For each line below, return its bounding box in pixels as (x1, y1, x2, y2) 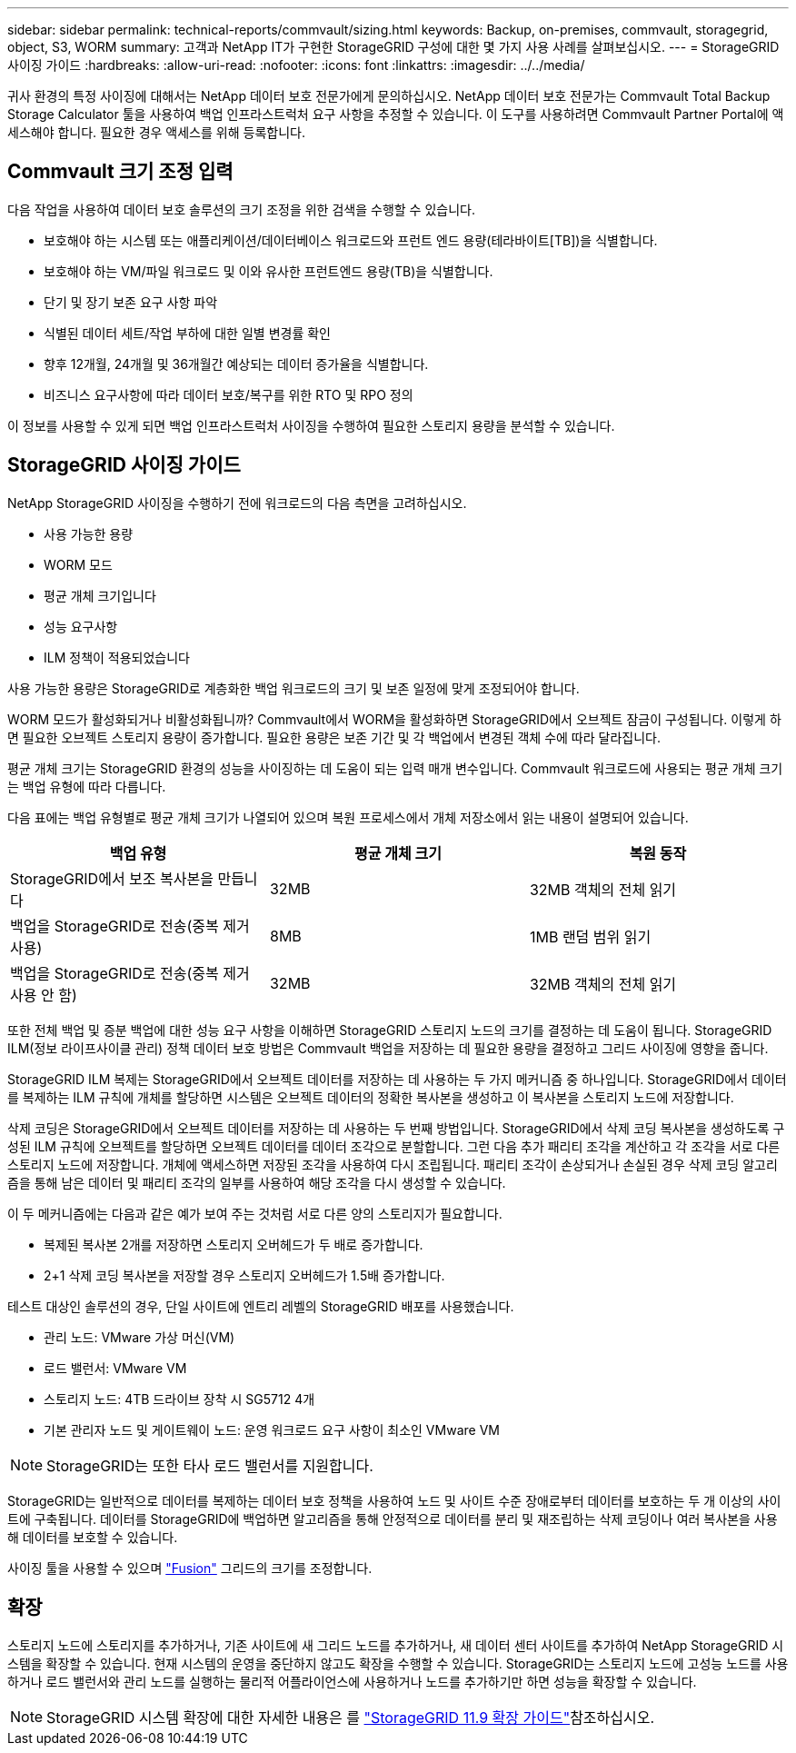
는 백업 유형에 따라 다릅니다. (7, 778, 166, 794)
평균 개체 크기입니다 (44, 587, 156, 603)
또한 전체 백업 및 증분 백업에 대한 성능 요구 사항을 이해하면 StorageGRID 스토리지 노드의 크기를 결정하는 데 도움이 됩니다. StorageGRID (7, 1021, 772, 1038)
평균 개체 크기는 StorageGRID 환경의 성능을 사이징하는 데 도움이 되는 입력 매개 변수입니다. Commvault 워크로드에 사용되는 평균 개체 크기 (7, 760, 783, 776)
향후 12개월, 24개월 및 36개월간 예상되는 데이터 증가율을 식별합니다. (44, 355, 429, 372)
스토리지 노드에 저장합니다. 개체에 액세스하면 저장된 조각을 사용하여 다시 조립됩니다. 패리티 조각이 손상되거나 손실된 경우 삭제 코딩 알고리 (7, 1156, 778, 1172)
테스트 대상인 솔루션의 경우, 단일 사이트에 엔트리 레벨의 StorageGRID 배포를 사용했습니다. (7, 1298, 514, 1314)
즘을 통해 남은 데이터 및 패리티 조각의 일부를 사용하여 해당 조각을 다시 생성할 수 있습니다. (7, 1174, 506, 1190)
